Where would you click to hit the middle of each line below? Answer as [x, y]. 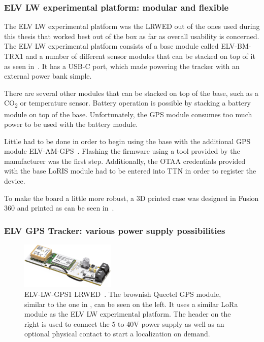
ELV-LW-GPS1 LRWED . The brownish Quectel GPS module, [123, 294]
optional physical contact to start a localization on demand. [117, 334]
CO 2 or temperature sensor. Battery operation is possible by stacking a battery [127, 104]
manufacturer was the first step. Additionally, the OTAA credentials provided [125, 161]
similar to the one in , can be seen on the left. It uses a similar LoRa [131, 304]
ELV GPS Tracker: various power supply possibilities [115, 230]
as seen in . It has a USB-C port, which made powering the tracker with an [122, 66]
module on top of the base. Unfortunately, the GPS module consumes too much [128, 114]
